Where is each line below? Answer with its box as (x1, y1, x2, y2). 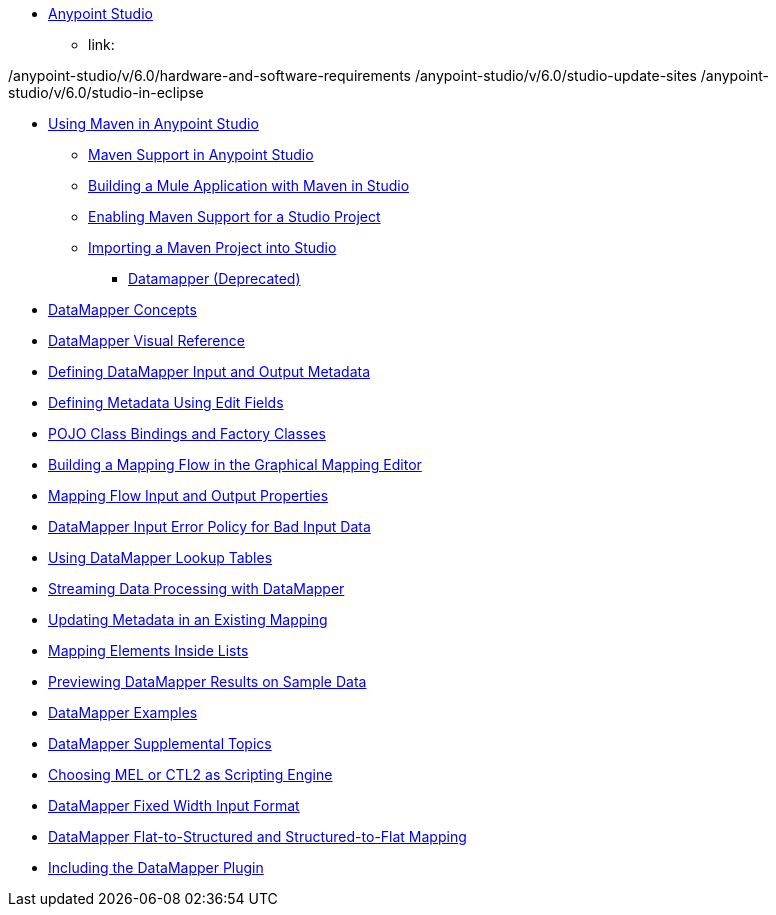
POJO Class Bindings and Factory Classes (48, 425, 326, 442)
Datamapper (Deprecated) (128, 270, 301, 287)
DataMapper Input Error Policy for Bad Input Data (48, 518, 371, 535)
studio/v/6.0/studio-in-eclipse (8, 84, 204, 101)
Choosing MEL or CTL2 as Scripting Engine (48, 766, 333, 783)
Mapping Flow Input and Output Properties (48, 487, 329, 504)
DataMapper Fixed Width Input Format (48, 797, 300, 814)
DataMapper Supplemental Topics (48, 735, 272, 752)
